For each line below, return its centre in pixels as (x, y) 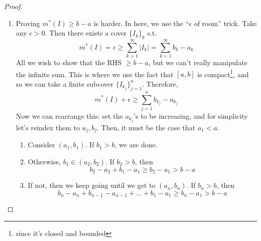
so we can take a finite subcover (65, 83)
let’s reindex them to (48, 127)
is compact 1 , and (223, 73)
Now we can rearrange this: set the (69, 115)
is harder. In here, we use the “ (141, 23)
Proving (28, 23)
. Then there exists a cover (86, 33)
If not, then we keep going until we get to (92, 185)
